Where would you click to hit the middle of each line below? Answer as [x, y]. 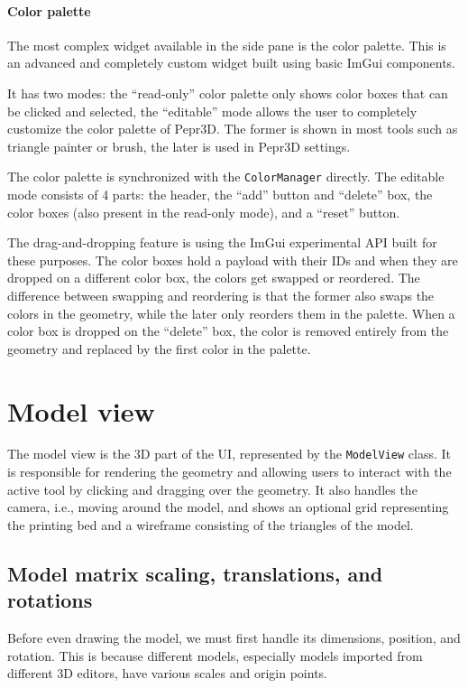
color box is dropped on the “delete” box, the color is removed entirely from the [228, 331]
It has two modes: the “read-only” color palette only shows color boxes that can [228, 93]
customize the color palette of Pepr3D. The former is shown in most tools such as [233, 129]
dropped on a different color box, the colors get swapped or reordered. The [214, 278]
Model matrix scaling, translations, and [195, 573]
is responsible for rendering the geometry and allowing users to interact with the [229, 472]
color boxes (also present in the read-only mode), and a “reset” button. [204, 212]
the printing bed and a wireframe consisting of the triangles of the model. [211, 524]
